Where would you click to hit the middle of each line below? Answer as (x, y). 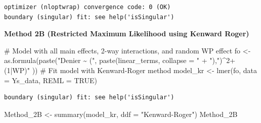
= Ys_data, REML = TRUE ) (51, 80)
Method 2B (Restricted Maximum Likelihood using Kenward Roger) (127, 34)
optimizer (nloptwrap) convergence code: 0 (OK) (88, 7)
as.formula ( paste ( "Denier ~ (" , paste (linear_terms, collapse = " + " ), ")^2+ (120, 60)
